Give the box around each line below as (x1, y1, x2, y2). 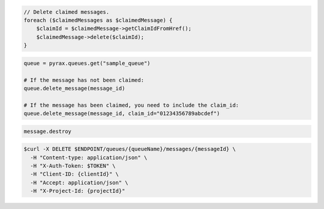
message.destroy (23, 128, 72, 135)
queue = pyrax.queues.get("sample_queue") (23, 60, 151, 66)
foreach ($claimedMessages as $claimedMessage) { (23, 17, 173, 23)
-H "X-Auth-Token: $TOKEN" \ (30, 162, 116, 169)
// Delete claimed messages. (23, 8, 110, 15)
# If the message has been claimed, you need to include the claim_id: (23, 102, 239, 108)
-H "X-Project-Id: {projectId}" (30, 187, 125, 195)
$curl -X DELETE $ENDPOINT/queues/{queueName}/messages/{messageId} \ (23, 146, 236, 153)
